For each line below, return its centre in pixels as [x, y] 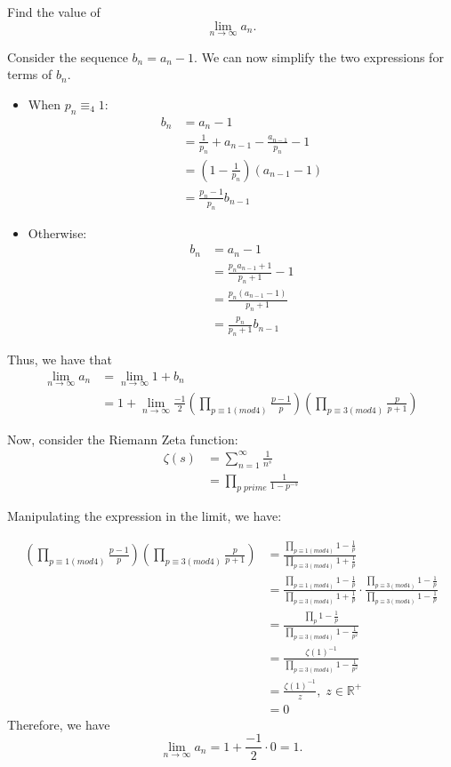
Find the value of [54, 12]
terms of [30, 74]
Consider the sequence [68, 56]
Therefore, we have [59, 724]
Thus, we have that [60, 359]
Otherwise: [57, 232]
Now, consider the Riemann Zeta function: [123, 439]
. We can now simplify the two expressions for [319, 56]
